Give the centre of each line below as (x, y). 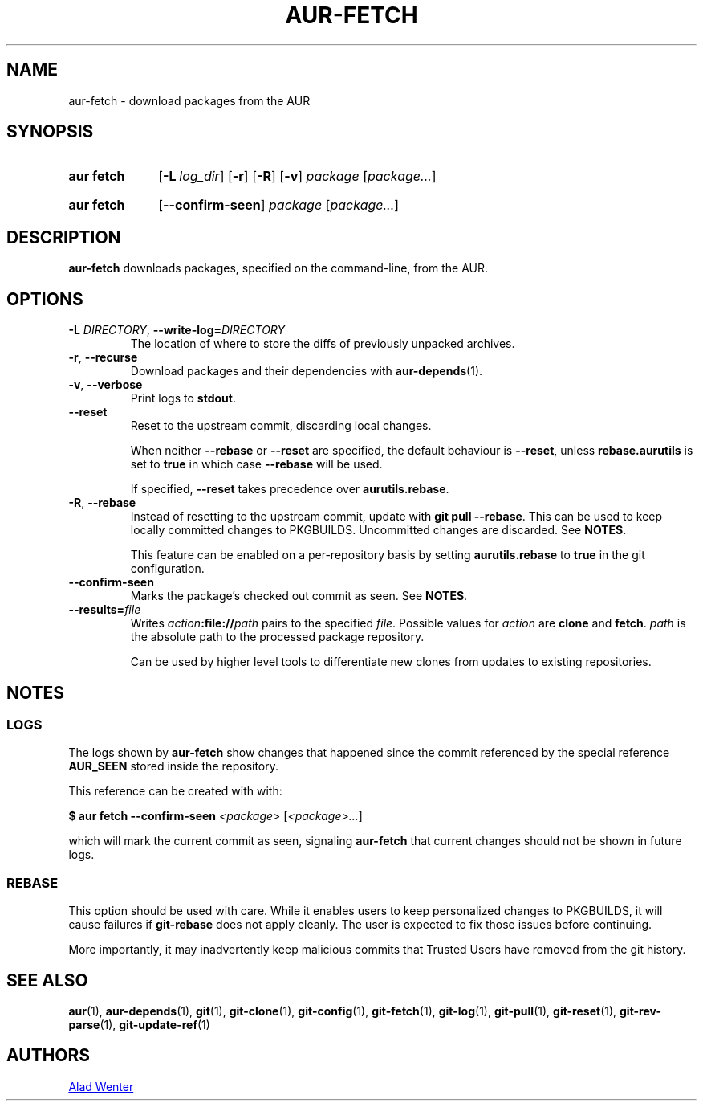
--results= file (105, 610)
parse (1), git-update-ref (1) (139, 1024)
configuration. (167, 569)
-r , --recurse (103, 357)
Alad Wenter (101, 1086)
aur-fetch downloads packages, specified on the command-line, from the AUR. (278, 268)
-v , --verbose (106, 385)
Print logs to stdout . (183, 398)
